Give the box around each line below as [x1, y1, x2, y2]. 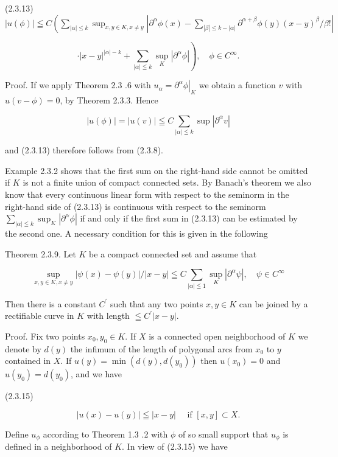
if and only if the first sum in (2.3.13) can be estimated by [80, 212, 298, 225]
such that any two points [110, 297, 203, 310]
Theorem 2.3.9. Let [5, 247, 76, 260]
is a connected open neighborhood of [149, 329, 286, 342]
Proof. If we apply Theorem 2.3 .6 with [5, 78, 151, 91]
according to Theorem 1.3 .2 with [43, 427, 168, 440]
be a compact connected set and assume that [89, 247, 257, 260]
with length [86, 309, 130, 322]
